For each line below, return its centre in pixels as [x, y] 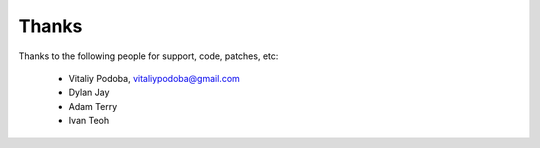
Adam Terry [93, 106]
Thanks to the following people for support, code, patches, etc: [148, 56]
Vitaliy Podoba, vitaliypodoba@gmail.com [154, 78]
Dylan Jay [89, 92]
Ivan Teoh [89, 121]
